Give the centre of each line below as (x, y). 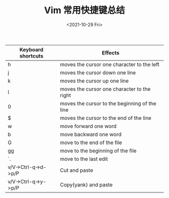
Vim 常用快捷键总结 (84, 10)
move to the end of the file (91, 143)
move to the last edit (84, 159)
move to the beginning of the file (98, 151)
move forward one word (88, 126)
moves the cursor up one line (95, 81)
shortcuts (31, 56)
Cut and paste (77, 170)
